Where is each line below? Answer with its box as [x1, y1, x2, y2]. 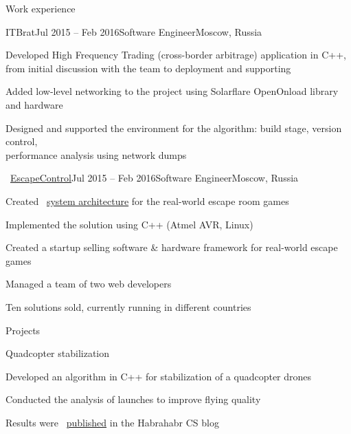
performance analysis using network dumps [5, 147, 187, 162]
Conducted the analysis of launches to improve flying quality [5, 392, 261, 406]
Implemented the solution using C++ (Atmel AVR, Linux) [5, 217, 253, 231]
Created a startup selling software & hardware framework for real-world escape [5, 240, 338, 254]
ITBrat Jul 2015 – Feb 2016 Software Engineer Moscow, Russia [5, 24, 262, 39]
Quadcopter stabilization [5, 346, 110, 360]
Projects [5, 323, 41, 337]
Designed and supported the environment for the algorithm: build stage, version [5, 120, 342, 135]
